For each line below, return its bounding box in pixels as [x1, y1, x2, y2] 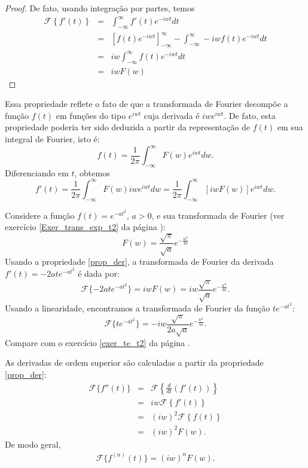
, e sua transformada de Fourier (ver [151, 209, 285, 221]
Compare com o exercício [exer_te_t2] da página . [5, 336, 190, 348]
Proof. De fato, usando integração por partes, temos [5, 2, 195, 14]
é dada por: [78, 267, 120, 279]
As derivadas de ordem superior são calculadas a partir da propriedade [5, 356, 264, 369]
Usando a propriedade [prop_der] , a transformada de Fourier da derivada [5, 255, 274, 268]
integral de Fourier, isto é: [5, 132, 100, 145]
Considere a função [5, 209, 75, 221]
